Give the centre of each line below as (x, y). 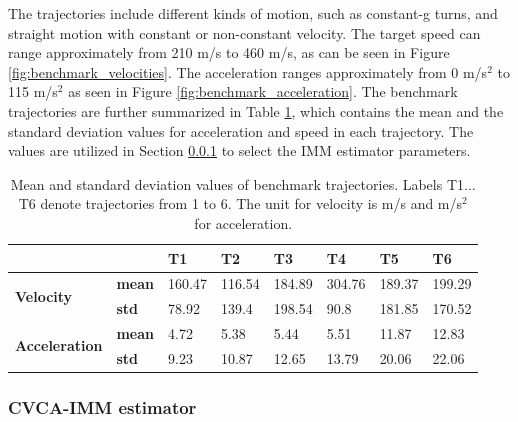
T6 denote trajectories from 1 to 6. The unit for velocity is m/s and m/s (240, 203)
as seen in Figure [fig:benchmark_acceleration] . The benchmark (263, 91)
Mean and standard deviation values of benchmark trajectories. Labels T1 (237, 183)
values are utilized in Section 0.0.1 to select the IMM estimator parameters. (239, 150)
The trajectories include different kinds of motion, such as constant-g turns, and (253, 13)
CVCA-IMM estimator (102, 406)
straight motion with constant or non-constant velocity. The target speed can (244, 32)
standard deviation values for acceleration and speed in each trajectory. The (241, 130)
